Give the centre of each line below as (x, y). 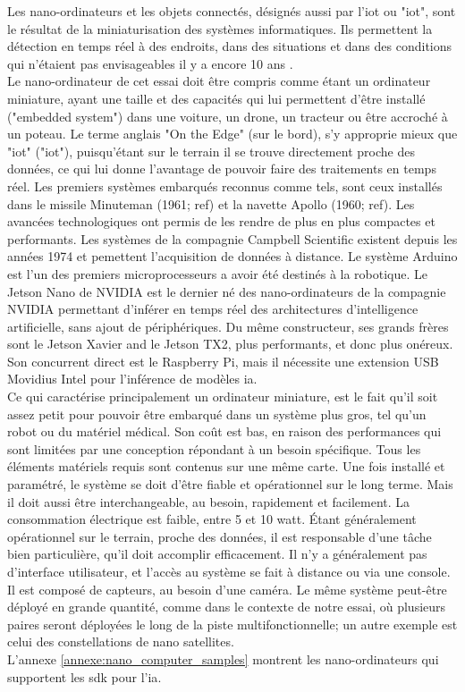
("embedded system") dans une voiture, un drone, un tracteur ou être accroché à (228, 116)
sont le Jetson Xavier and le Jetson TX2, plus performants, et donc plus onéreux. (230, 344)
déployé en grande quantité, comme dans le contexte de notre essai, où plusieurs (227, 607)
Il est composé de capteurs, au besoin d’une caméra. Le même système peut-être (227, 589)
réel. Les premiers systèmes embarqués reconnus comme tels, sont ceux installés (225, 186)
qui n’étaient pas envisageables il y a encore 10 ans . (150, 63)
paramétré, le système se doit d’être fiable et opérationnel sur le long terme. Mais (230, 484)
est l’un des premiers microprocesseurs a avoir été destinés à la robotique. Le (218, 273)
